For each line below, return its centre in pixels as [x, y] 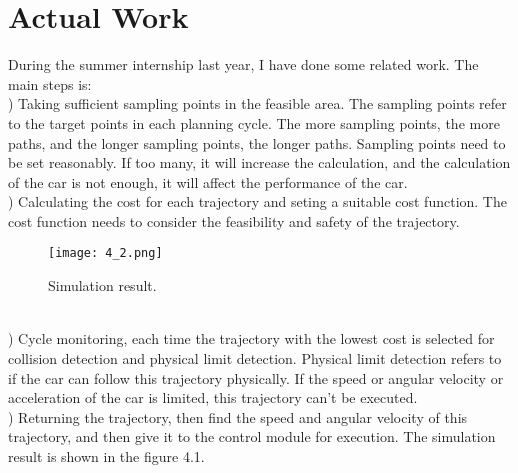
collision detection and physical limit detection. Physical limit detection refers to [255, 357]
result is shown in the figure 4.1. [106, 455]
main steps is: [50, 83]
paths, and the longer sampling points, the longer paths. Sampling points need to [257, 142]
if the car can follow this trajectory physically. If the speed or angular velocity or [256, 377]
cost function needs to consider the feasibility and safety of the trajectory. [234, 220]
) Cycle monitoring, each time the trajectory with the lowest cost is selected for [251, 338]
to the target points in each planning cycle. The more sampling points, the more [254, 122]
